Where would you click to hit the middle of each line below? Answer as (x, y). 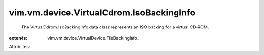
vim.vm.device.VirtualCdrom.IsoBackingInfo (102, 13)
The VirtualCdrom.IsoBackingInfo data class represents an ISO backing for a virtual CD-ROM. (115, 27)
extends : (18, 38)
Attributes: (20, 47)
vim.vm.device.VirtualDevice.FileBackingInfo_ (93, 38)
